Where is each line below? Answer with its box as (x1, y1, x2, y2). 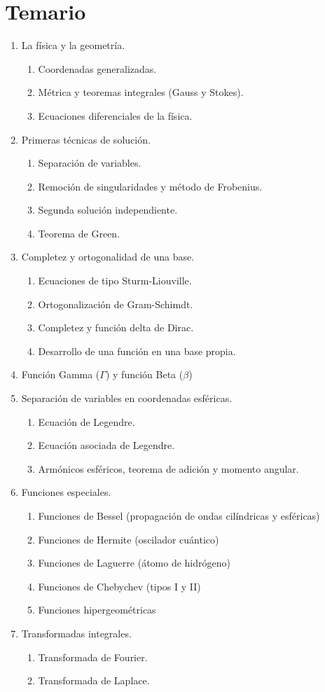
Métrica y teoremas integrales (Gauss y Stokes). (38, 85, 244, 99)
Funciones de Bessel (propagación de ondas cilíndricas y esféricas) (38, 508, 320, 523)
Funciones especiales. (21, 485, 111, 499)
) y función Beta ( (105, 367, 184, 382)
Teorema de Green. (38, 226, 120, 240)
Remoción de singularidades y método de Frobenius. (38, 179, 263, 193)
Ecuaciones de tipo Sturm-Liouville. (38, 273, 192, 288)
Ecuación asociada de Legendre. (38, 438, 175, 452)
